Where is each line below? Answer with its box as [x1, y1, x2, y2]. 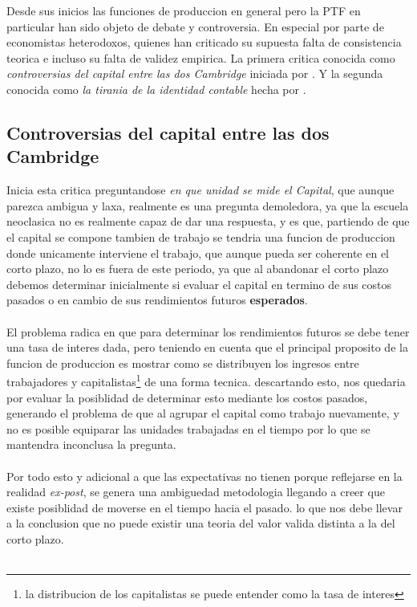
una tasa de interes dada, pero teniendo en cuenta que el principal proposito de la [6, 339, 408, 356]
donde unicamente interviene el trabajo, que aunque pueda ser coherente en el [6, 244, 390, 261]
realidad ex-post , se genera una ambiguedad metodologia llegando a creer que [6, 483, 385, 500]
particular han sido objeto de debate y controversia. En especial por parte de [6, 18, 384, 35]
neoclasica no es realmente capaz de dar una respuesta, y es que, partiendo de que [6, 213, 410, 230]
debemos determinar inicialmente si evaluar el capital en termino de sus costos [6, 275, 392, 292]
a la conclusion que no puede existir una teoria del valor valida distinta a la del [6, 515, 395, 532]
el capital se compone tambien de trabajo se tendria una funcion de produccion [6, 228, 395, 245]
